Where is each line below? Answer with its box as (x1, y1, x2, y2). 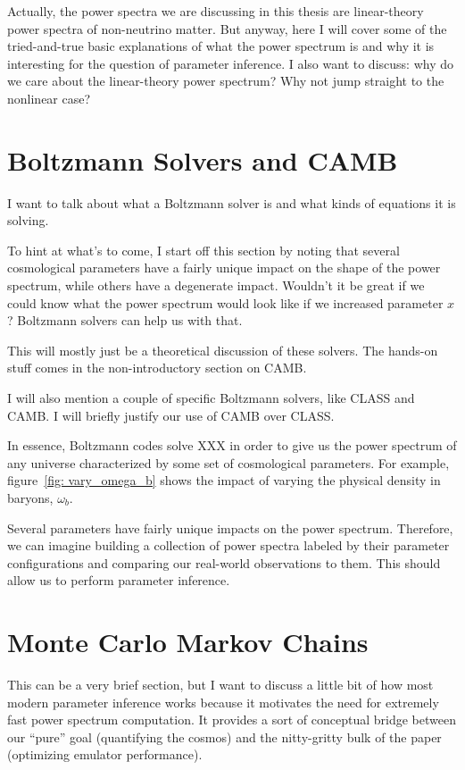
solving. (7, 211, 49, 230)
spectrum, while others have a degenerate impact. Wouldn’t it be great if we (7, 276, 425, 295)
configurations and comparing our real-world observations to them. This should (7, 553, 441, 572)
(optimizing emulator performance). (7, 745, 203, 764)
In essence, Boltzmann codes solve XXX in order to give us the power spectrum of (7, 436, 457, 455)
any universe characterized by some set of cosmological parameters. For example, (7, 453, 450, 472)
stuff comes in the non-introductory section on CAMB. (7, 358, 307, 377)
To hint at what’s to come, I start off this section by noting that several (7, 240, 400, 259)
